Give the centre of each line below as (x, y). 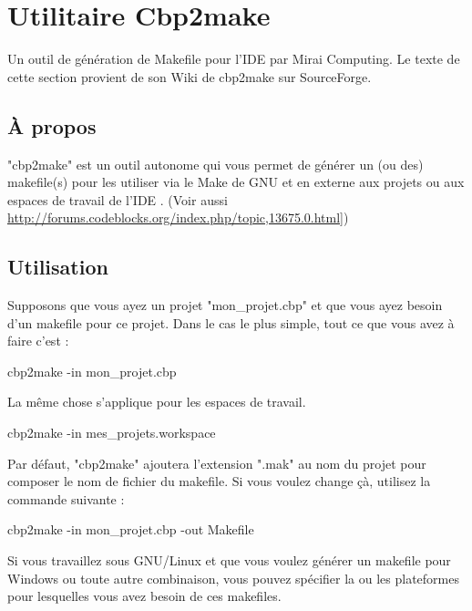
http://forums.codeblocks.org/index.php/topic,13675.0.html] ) (178, 217)
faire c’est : (38, 341)
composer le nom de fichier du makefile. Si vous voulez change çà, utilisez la (219, 481)
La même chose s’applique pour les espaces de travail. (157, 402)
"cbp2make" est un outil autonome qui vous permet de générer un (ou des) (215, 164)
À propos (52, 125)
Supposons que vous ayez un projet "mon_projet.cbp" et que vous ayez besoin (225, 305)
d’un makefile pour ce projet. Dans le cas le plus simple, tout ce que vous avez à (231, 322)
